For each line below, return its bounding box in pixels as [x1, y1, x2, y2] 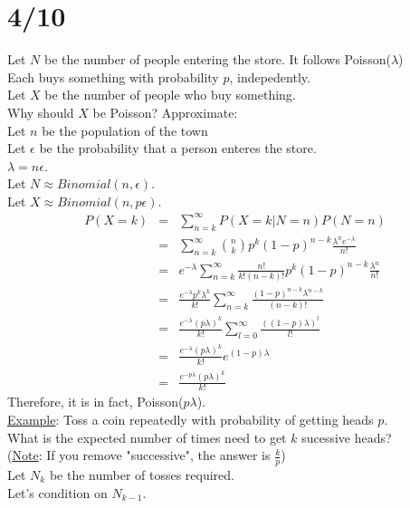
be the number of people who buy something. [44, 85, 296, 104]
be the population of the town [42, 120, 208, 139]
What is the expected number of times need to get [7, 427, 287, 446]
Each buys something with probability [7, 67, 219, 86]
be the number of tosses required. [49, 465, 234, 484]
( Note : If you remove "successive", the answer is [7, 446, 271, 465]
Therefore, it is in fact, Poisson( [7, 392, 184, 411]
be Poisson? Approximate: [92, 102, 238, 121]
